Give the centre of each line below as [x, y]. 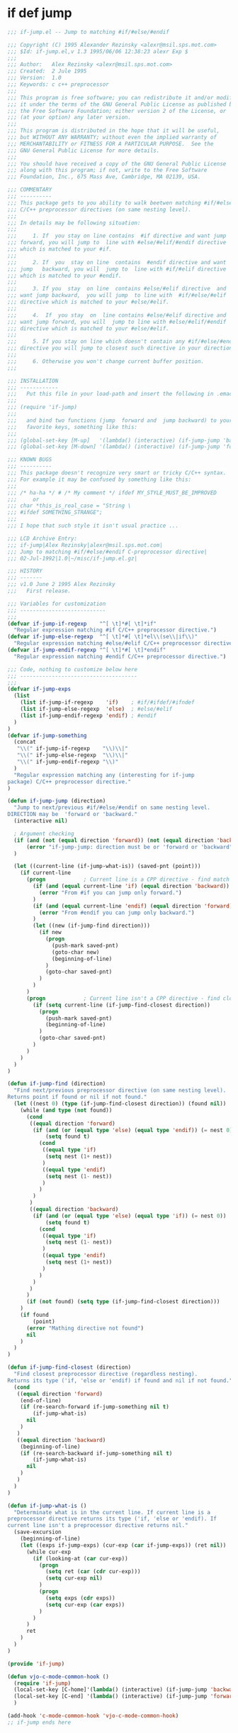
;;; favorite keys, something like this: [73, 427]
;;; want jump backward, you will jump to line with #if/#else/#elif [117, 295]
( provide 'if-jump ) [36, 1663]
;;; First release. [39, 591]
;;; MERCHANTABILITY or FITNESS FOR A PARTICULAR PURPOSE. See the [110, 143]
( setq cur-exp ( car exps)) [85, 1604]
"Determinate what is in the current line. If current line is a [112, 1512]
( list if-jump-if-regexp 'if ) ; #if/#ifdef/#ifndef [107, 702]
